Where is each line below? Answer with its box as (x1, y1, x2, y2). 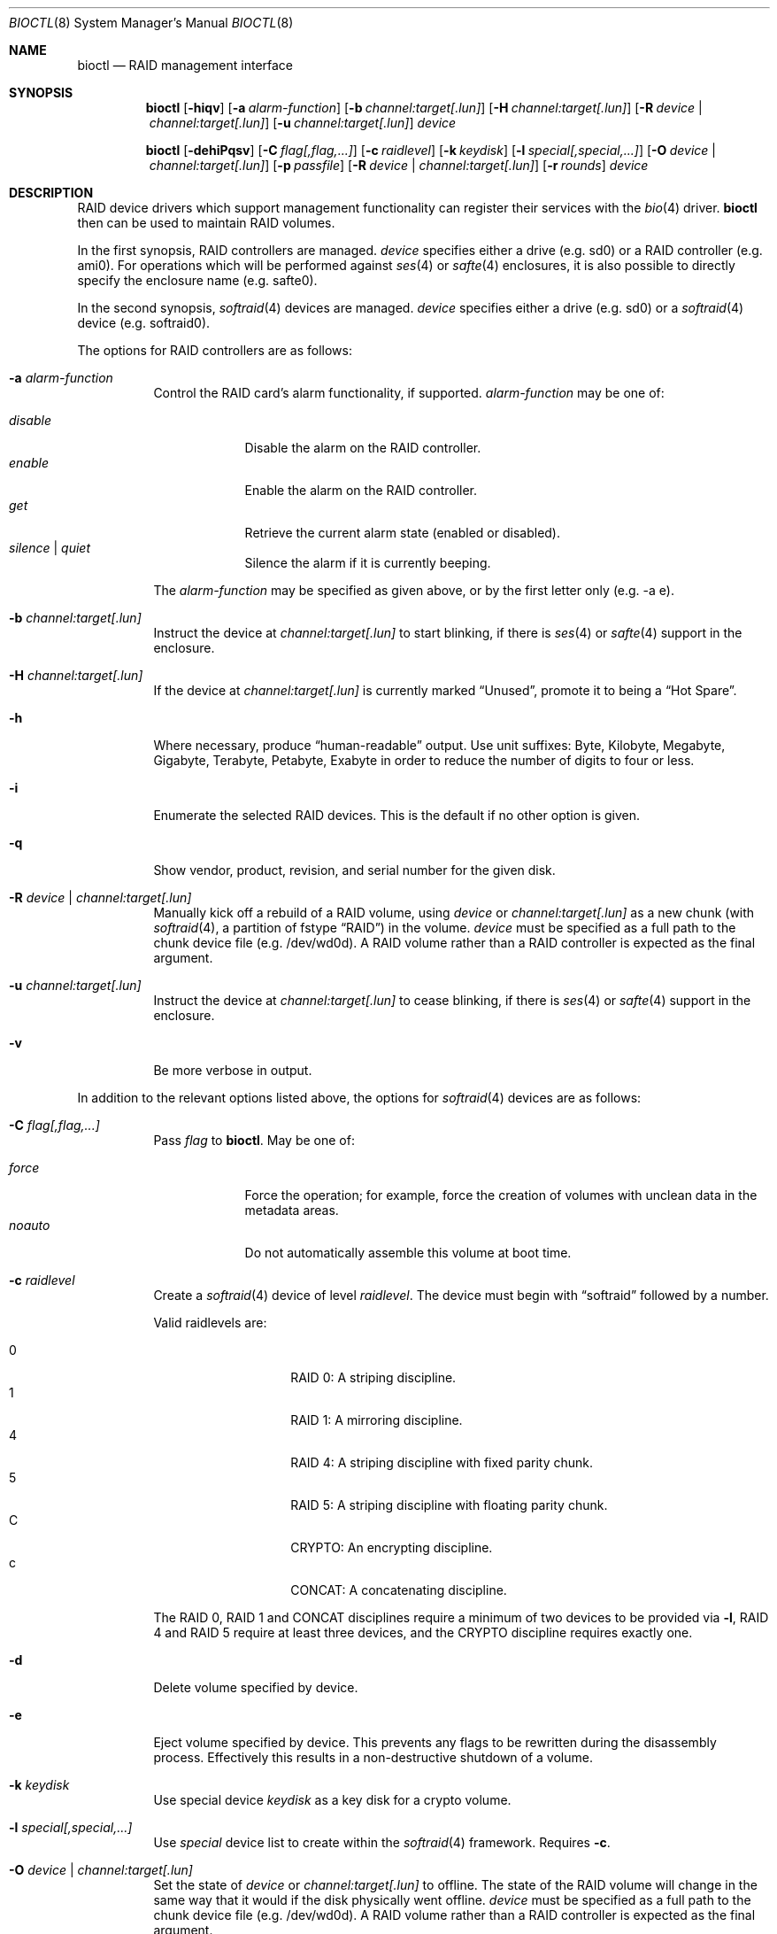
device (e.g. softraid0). (77, 315, 211, 330)
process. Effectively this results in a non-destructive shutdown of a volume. (153, 1750, 593, 1765)
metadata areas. (244, 1203, 339, 1218)
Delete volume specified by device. (153, 1680, 358, 1695)
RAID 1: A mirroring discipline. (290, 1412, 463, 1427)
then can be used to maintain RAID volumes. (77, 215, 335, 230)
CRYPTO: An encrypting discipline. (290, 1540, 493, 1555)
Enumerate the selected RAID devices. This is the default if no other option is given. (153, 808, 641, 823)
